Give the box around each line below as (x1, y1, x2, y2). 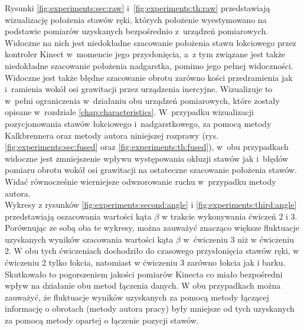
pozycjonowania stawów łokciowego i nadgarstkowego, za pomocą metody (5, 117, 272, 129)
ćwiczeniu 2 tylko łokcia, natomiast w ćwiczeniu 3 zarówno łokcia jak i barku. (5, 256, 286, 269)
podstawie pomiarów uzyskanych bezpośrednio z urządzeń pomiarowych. (5, 25, 269, 37)
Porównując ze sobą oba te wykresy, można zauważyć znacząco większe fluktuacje (5, 221, 299, 234)
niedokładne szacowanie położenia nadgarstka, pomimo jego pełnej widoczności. (5, 59, 293, 71)
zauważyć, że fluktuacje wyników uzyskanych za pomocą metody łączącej (5, 290, 269, 303)
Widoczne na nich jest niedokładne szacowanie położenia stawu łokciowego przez (5, 36, 296, 48)
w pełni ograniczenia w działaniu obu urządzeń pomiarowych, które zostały (5, 94, 280, 106)
